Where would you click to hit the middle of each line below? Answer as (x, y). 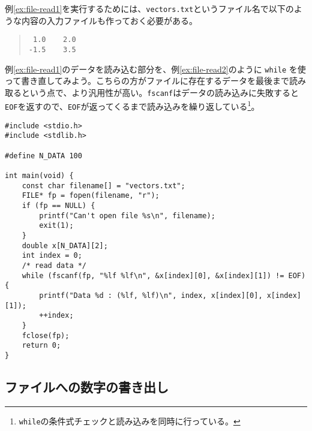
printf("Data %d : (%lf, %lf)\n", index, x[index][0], (151, 295)
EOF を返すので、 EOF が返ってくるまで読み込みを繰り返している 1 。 (132, 106)
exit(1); (56, 226)
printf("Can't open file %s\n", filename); (127, 215)
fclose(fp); (46, 335)
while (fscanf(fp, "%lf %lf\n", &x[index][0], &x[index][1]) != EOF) (164, 275)
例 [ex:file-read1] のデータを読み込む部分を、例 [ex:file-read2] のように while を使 (155, 69)
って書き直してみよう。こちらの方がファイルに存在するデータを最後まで (147, 81)
